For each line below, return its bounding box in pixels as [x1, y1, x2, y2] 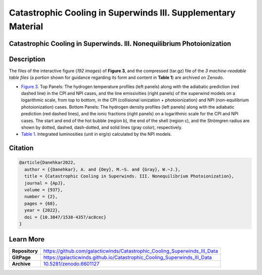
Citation [9, 144, 34, 152]
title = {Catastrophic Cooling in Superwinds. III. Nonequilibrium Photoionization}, [24, 173, 234, 179]
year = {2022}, [24, 207, 61, 213]
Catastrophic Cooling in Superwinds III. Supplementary [9, 7, 236, 18]
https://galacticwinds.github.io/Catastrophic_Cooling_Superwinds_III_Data [43, 254, 212, 261]
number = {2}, [24, 194, 58, 200]
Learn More [9, 235, 45, 243]
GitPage [12, 254, 31, 261]
